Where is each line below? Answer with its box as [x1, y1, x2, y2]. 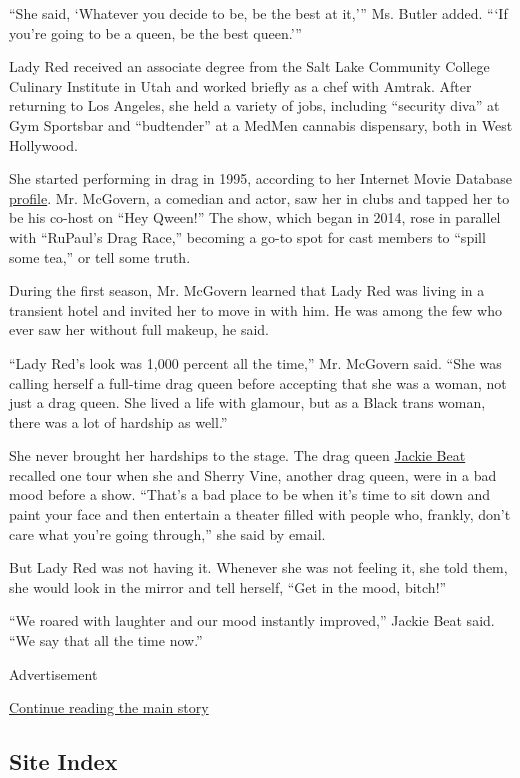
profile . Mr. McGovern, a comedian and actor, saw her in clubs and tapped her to [9, 187, 510, 208]
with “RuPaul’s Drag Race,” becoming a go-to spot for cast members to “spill [9, 226, 486, 247]
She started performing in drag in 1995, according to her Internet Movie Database [9, 168, 513, 189]
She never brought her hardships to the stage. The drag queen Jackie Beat [9, 445, 466, 466]
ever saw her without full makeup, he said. [9, 319, 270, 340]
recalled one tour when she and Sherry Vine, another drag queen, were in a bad [9, 464, 497, 485]
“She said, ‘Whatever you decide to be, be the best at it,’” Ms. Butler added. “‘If [9, 3, 508, 23]
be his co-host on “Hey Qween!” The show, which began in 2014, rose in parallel [9, 207, 501, 228]
